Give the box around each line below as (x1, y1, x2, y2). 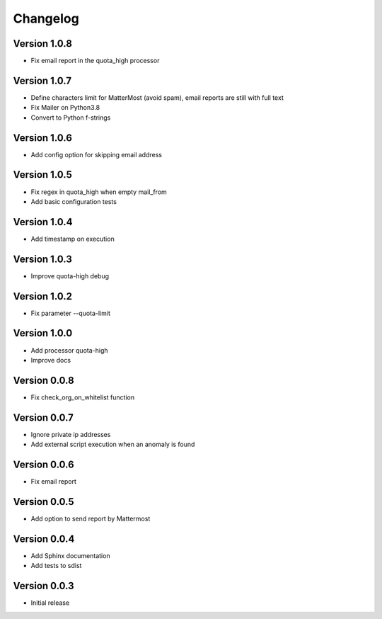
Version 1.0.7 (13, 74, 72, 86)
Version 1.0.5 (13, 169, 72, 181)
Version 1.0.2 (13, 290, 73, 302)
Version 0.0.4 (13, 533, 75, 545)
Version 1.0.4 (13, 216, 74, 228)
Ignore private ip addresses (30, 430, 111, 438)
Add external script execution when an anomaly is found (30, 440, 195, 449)
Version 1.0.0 (13, 327, 73, 339)
